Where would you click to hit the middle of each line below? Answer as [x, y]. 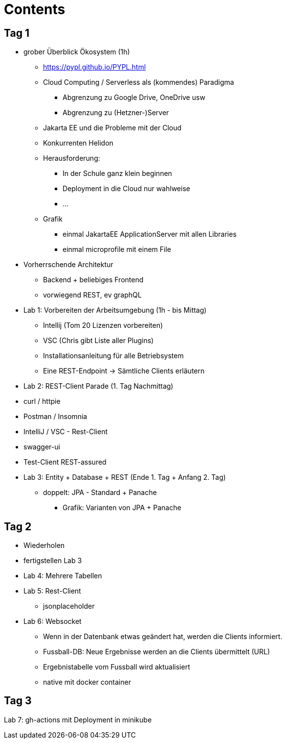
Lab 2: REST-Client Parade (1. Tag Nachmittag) [99, 386]
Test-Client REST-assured [65, 462]
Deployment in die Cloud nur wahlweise [126, 189]
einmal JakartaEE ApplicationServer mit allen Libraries [150, 234]
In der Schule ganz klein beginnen [117, 173]
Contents [35, 9]
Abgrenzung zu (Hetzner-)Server [116, 113]
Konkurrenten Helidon [78, 143]
